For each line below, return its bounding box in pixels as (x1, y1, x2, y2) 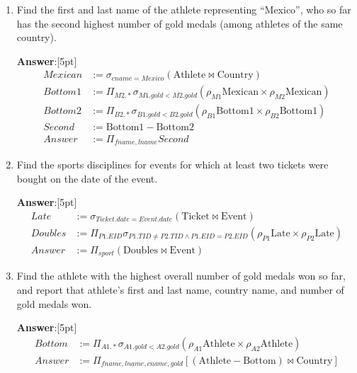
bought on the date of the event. (16, 171, 158, 185)
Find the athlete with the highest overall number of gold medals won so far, (16, 268, 346, 283)
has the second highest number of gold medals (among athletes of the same (16, 16, 343, 30)
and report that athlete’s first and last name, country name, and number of (16, 282, 344, 297)
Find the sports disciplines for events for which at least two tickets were (16, 156, 329, 171)
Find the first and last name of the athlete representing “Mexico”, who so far (16, 2, 351, 16)
